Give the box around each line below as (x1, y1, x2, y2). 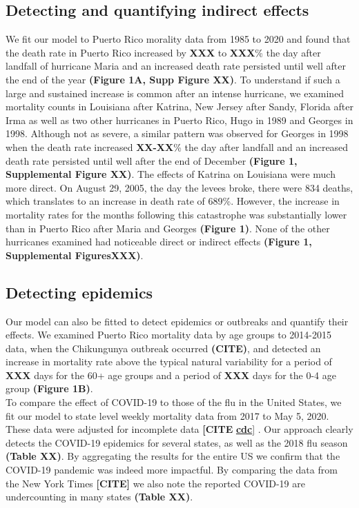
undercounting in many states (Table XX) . (6, 489, 193, 504)
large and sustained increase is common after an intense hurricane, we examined (6, 85, 345, 100)
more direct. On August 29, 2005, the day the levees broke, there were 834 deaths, (6, 180, 353, 194)
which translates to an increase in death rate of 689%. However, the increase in (6, 194, 340, 208)
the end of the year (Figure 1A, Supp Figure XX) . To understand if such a (6, 72, 340, 86)
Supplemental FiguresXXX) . (6, 247, 144, 262)
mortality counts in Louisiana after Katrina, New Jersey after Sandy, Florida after (6, 99, 353, 114)
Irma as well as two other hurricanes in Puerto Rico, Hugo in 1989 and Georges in (6, 112, 353, 127)
